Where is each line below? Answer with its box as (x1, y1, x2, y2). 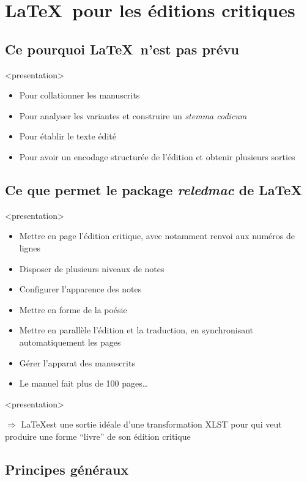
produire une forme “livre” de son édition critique (5, 429, 191, 442)
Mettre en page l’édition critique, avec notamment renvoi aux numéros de (19, 229, 295, 242)
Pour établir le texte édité (19, 130, 116, 143)
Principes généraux (5, 459, 129, 478)
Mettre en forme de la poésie (19, 303, 127, 316)
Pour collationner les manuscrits (19, 89, 140, 102)
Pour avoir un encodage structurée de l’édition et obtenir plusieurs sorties (19, 150, 295, 163)
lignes (19, 241, 41, 254)
